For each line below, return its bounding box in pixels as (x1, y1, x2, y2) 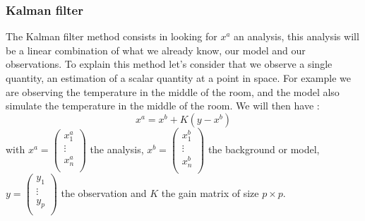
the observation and (61, 185, 147, 200)
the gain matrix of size (161, 185, 259, 200)
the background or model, (208, 141, 320, 156)
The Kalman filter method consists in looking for (6, 29, 217, 44)
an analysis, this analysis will (234, 29, 359, 44)
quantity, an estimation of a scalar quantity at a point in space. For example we (6, 71, 351, 85)
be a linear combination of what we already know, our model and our (6, 42, 306, 57)
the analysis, (90, 141, 144, 156)
